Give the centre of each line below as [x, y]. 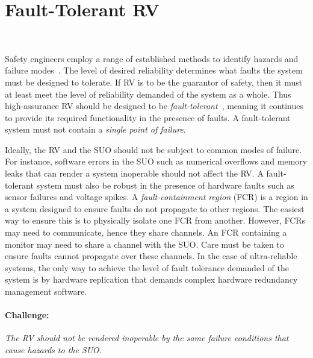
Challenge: [27, 315]
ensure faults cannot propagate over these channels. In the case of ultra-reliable [151, 256]
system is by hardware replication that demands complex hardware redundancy [151, 279]
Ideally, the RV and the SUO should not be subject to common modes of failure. [153, 149]
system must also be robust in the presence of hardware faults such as [165, 185]
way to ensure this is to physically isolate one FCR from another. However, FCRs [155, 220]
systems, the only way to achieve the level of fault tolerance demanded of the [147, 267]
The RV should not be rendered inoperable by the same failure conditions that [147, 338]
